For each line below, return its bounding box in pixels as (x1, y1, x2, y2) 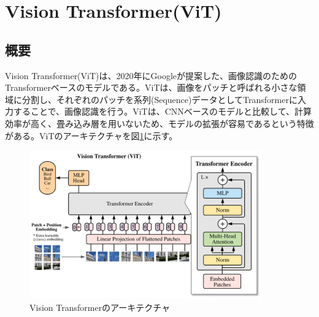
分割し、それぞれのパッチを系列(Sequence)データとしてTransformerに (21, 93, 298, 105)
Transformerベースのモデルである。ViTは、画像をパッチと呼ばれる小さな (5, 81, 298, 94)
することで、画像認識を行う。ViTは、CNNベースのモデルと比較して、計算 (13, 105, 312, 118)
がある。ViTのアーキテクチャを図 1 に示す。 (5, 129, 178, 142)
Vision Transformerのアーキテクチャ (29, 300, 171, 313)
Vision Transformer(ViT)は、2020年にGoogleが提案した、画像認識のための (5, 69, 297, 82)
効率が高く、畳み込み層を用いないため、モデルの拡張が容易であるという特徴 (5, 116, 314, 129)
